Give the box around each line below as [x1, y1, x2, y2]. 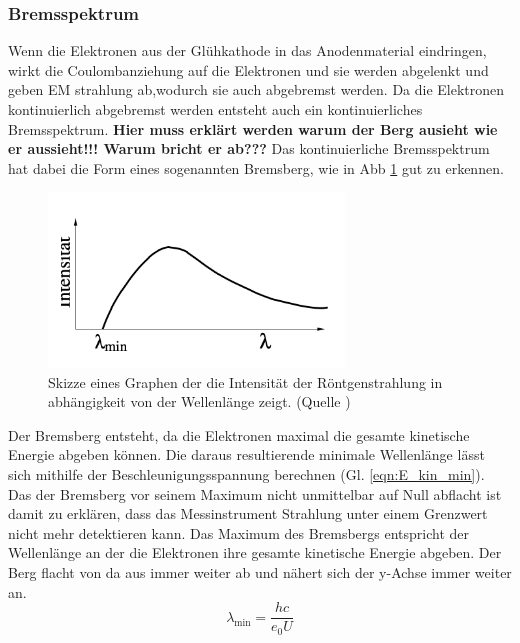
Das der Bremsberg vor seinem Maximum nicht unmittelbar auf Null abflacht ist [8, 483, 502, 504]
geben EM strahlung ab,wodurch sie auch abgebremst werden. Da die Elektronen [8, 79, 505, 100]
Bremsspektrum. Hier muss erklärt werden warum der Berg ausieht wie [8, 118, 498, 139]
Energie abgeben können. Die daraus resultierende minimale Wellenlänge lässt [8, 444, 485, 465]
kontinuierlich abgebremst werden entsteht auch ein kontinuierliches [8, 99, 423, 119]
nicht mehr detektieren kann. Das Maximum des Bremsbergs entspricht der [8, 522, 470, 543]
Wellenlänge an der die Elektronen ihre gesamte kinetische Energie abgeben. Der [8, 542, 502, 563]
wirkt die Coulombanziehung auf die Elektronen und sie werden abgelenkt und [8, 59, 489, 80]
